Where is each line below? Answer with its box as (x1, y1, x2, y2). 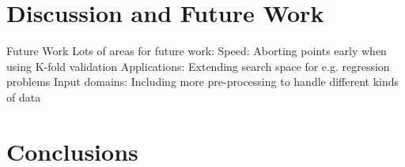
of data (6, 88, 41, 105)
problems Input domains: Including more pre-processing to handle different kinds (6, 73, 399, 90)
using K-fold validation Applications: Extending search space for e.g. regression (6, 58, 390, 74)
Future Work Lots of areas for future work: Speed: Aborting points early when (6, 43, 387, 59)
